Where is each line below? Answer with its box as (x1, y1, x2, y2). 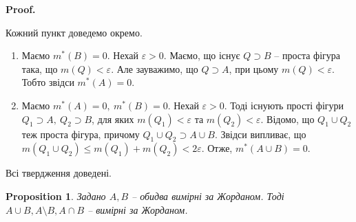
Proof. (6, 2, 36, 16)
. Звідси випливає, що (214, 126, 306, 141)
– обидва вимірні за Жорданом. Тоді (132, 188, 284, 203)
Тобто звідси (21, 75, 74, 89)
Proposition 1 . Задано (6, 188, 106, 203)
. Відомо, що (260, 111, 315, 126)
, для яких (92, 111, 134, 126)
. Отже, (201, 141, 233, 155)
